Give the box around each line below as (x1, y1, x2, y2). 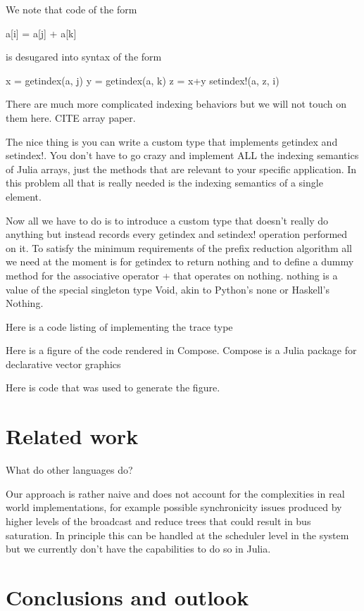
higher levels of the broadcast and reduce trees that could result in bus (6, 513, 311, 528)
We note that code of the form (6, 2, 137, 16)
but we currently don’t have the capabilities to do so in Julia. (6, 541, 271, 556)
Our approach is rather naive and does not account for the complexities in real (6, 486, 345, 500)
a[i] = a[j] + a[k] (6, 25, 77, 40)
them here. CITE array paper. (6, 110, 136, 125)
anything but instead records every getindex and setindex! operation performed (6, 227, 348, 241)
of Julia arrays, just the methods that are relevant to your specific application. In (6, 161, 357, 176)
